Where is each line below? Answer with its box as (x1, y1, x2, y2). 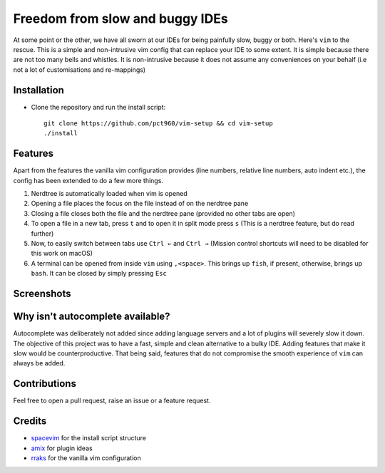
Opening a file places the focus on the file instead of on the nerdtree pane (31, 199, 249, 208)
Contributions (13, 378, 76, 390)
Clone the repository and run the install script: (31, 103, 166, 111)
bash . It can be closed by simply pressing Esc (31, 269, 167, 278)
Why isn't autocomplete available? (13, 311, 170, 323)
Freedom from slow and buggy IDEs (13, 11, 228, 26)
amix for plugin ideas (31, 444, 93, 452)
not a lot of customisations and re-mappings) (13, 65, 146, 74)
